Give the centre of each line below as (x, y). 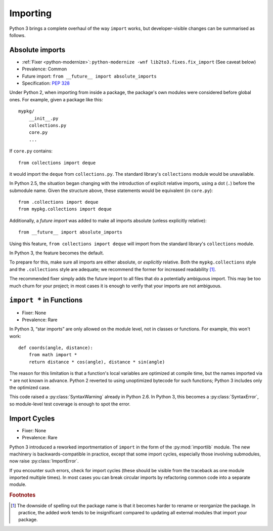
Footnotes (22, 495)
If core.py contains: (31, 151)
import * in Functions (46, 300)
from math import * (53, 355)
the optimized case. (30, 388)
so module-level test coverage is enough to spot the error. (70, 404)
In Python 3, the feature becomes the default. (57, 253)
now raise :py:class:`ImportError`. (44, 461)
